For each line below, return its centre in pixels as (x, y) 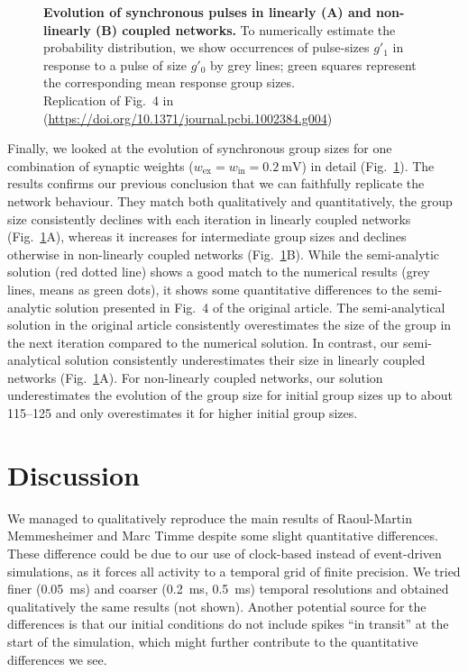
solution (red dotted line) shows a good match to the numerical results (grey (219, 272)
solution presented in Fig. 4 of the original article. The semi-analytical (250, 307)
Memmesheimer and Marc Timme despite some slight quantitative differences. (223, 536)
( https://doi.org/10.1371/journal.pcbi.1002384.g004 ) (188, 118)
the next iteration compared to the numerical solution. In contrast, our (203, 342)
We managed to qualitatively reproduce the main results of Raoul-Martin (210, 518)
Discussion (73, 474)
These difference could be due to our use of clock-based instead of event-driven (225, 553)
